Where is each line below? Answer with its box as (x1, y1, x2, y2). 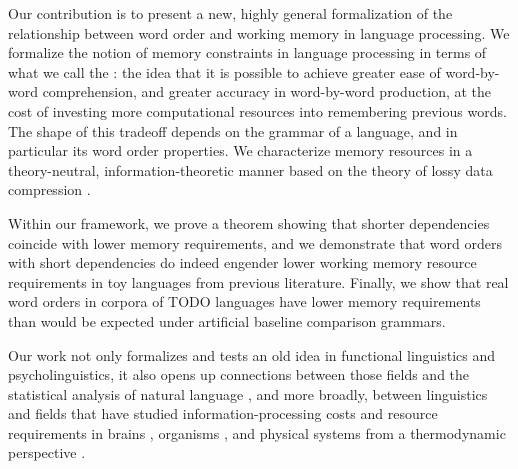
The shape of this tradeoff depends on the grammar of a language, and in (8, 120, 458, 141)
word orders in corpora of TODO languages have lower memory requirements (8, 291, 481, 312)
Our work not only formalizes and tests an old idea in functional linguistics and (8, 344, 496, 365)
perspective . (8, 442, 86, 463)
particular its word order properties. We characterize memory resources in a (8, 140, 473, 161)
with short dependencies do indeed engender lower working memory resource (8, 252, 477, 273)
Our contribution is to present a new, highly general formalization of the (8, 3, 453, 23)
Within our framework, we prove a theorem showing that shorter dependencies (8, 212, 490, 233)
